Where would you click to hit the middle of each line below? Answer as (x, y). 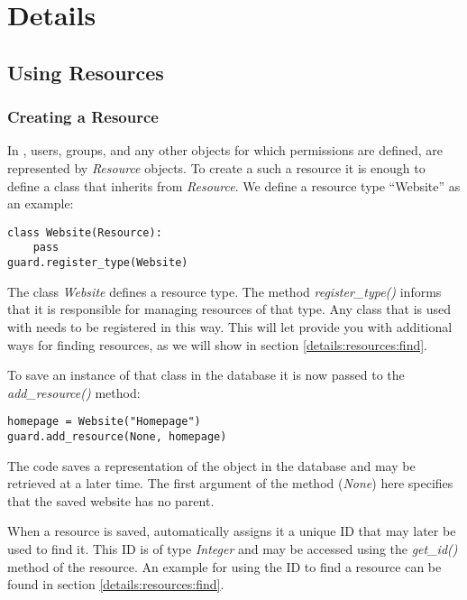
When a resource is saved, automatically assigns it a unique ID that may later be (232, 531)
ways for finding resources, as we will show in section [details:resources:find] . (217, 344)
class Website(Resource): (85, 232)
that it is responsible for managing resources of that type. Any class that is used (229, 309)
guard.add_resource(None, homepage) (117, 436)
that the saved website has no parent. (111, 500)
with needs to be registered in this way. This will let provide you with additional (230, 326)
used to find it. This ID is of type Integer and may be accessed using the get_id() (233, 548)
